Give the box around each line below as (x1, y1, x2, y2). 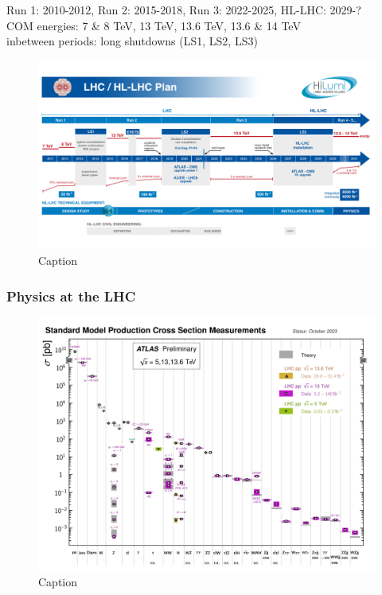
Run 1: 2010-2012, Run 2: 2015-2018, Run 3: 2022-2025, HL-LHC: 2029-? (6, 2, 361, 17)
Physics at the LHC (6, 286, 136, 305)
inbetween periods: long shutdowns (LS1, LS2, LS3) (6, 33, 258, 49)
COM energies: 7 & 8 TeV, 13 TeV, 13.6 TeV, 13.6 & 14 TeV (6, 17, 301, 33)
